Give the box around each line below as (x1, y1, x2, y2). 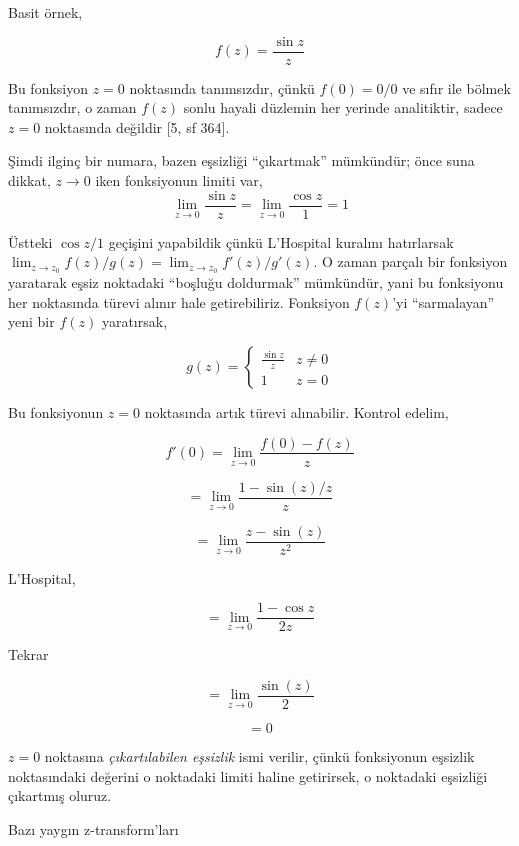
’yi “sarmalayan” (392, 291, 495, 312)
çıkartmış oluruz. (8, 785, 112, 806)
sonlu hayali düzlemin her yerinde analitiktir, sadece (183, 97, 503, 118)
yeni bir (8, 311, 55, 332)
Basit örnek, (8, 2, 83, 22)
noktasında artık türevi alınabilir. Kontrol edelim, (144, 401, 449, 422)
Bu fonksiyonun (8, 401, 104, 422)
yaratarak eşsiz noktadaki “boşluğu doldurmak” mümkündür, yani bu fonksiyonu (8, 272, 504, 293)
